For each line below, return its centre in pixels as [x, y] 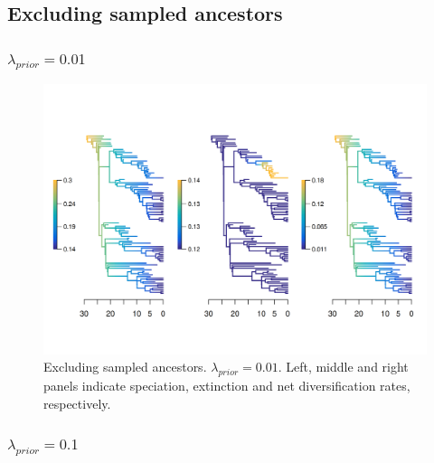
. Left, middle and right [343, 367]
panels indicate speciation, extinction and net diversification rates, [227, 386]
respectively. [77, 403]
